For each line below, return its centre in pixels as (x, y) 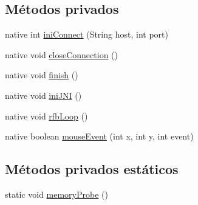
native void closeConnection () (61, 54)
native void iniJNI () (43, 95)
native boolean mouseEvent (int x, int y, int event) (99, 136)
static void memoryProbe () (56, 194)
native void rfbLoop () (46, 116)
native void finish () (42, 75)
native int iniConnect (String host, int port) (87, 34)
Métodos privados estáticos (92, 169)
